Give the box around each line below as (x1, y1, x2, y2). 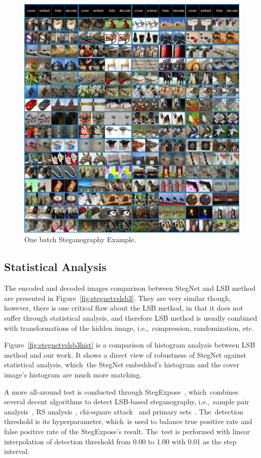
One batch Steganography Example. (24, 234, 136, 245)
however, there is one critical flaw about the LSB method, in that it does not (4, 302, 243, 313)
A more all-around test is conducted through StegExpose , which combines (4, 386, 239, 397)
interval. (4, 446, 29, 456)
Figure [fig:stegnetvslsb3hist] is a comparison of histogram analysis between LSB (4, 339, 255, 350)
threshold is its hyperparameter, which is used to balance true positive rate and (4, 416, 252, 427)
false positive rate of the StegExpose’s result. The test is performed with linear (4, 426, 250, 436)
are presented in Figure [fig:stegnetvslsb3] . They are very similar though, (4, 292, 231, 303)
